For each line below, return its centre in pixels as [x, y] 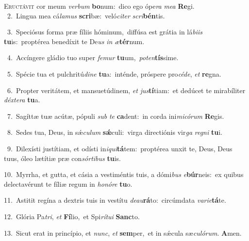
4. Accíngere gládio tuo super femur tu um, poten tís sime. [93, 57]
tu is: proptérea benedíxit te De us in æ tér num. [74, 41]
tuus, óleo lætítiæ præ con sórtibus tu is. [62, 158]
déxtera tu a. [22, 100]
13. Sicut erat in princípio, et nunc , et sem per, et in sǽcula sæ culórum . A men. [123, 233]
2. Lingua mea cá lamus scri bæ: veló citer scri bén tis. [86, 15]
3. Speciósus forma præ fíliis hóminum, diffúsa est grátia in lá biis [105, 32]
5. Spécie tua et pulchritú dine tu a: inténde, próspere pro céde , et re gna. [114, 73]
